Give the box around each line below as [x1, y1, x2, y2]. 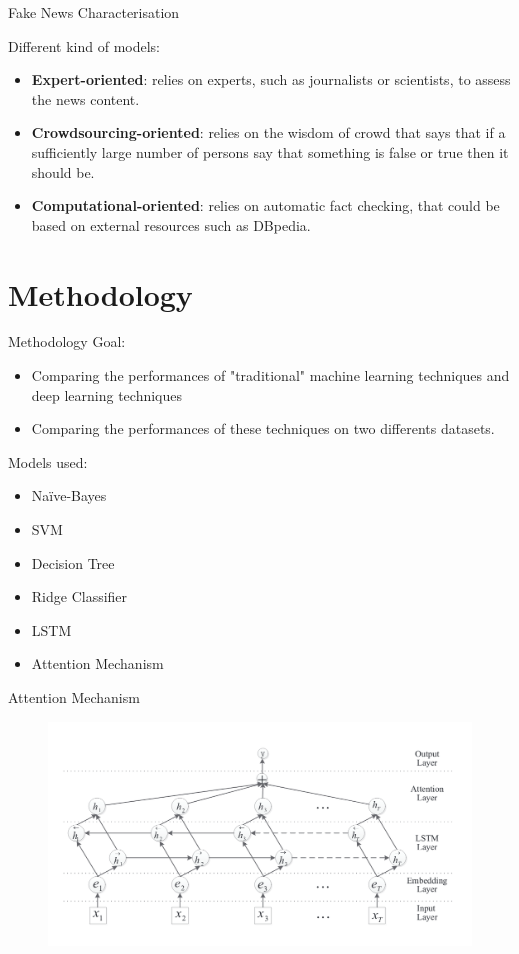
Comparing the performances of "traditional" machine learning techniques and [31, 365, 510, 386]
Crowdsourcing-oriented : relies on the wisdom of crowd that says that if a [31, 122, 506, 143]
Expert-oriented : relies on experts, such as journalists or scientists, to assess [31, 69, 511, 90]
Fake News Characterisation [8, 2, 180, 22]
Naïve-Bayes [31, 485, 107, 506]
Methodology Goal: [8, 331, 126, 352]
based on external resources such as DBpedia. [31, 214, 311, 235]
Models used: [8, 451, 88, 472]
